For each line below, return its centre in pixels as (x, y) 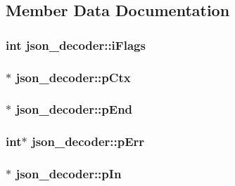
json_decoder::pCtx (73, 77)
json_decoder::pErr (88, 141)
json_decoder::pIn (69, 174)
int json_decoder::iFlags (76, 45)
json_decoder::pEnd (74, 109)
